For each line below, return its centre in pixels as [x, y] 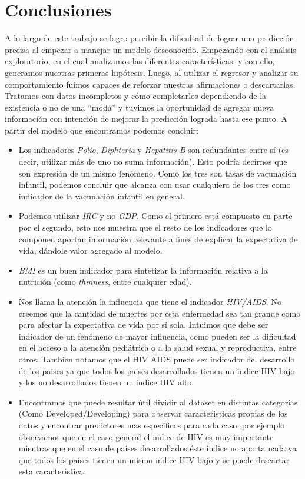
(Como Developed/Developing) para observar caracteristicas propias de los [153, 413]
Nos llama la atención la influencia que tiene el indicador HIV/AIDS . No [150, 301]
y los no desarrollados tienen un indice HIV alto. [106, 382]
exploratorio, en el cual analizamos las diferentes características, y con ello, [140, 61]
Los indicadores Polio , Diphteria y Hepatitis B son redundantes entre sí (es [153, 150]
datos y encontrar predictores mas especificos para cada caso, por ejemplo [152, 425]
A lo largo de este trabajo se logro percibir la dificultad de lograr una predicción [150, 38]
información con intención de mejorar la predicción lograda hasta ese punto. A [146, 119]
